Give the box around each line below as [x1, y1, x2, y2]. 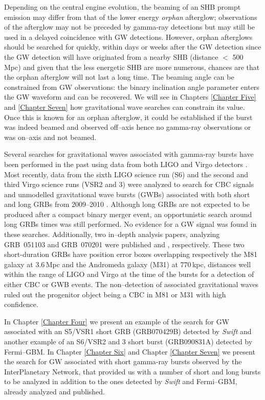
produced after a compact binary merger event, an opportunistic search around [4, 208, 252, 219]
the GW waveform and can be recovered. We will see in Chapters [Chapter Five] [4, 91, 256, 102]
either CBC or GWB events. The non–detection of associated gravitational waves [4, 279, 259, 290]
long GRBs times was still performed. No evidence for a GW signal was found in [4, 219, 257, 229]
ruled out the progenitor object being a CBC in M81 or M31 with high [4, 289, 226, 299]
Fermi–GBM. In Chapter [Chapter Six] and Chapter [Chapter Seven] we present [4, 346, 255, 357]
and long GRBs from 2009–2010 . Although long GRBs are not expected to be [4, 199, 250, 209]
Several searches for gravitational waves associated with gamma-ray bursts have [4, 149, 254, 159]
